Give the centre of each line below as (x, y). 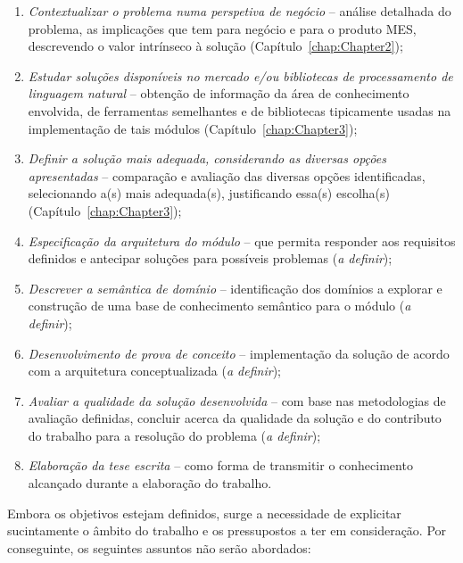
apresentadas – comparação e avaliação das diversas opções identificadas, (227, 175)
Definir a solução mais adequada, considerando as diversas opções (207, 158)
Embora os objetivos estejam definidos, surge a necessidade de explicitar (204, 513)
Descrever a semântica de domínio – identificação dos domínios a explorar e (235, 288)
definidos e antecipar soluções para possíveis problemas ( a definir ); (210, 258)
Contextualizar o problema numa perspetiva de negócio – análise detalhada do (240, 11)
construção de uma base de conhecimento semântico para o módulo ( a (219, 306)
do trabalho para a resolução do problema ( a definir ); (174, 435)
